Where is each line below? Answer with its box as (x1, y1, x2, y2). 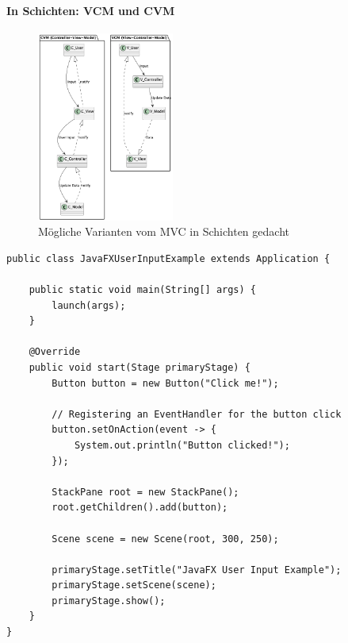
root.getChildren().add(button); (52, 502, 228, 514)
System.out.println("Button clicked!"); (74, 439, 290, 451)
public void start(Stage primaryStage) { (29, 361, 250, 373)
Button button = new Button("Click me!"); (52, 377, 279, 389)
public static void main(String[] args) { (29, 284, 256, 295)
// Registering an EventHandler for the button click (52, 408, 342, 420)
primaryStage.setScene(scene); (52, 579, 216, 591)
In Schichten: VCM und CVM (6, 2, 175, 18)
